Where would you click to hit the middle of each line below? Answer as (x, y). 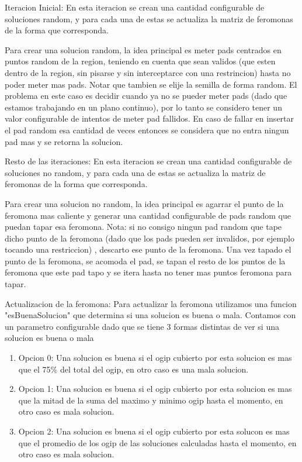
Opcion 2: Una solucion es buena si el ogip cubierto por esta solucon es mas (154, 431)
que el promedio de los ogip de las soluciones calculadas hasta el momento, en (157, 442)
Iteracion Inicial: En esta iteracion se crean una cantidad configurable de (135, 7)
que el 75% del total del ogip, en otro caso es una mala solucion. (133, 369)
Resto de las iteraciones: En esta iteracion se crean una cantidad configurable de (148, 161)
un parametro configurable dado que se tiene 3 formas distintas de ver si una (142, 326)
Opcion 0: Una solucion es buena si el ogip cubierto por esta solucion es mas (155, 358)
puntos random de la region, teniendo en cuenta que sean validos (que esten (140, 61)
